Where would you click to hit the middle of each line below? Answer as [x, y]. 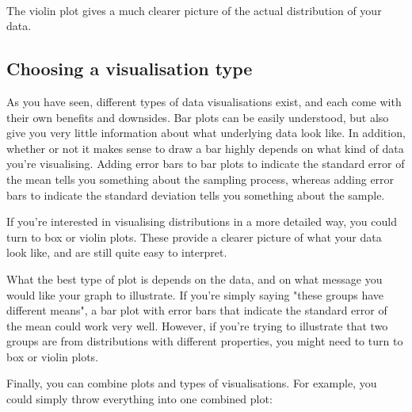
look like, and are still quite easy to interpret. [117, 252]
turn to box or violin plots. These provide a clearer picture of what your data [194, 237]
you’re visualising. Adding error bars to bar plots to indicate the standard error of [206, 164]
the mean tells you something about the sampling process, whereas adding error [200, 179]
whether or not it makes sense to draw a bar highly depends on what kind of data [205, 148]
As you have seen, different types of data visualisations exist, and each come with [204, 101]
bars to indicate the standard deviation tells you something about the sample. [196, 195]
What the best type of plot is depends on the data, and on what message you [195, 278]
